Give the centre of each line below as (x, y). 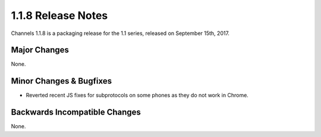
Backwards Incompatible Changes (76, 112)
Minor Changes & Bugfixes (62, 81)
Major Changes (40, 50)
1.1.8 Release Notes (59, 15)
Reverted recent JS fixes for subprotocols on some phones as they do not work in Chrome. (137, 95)
